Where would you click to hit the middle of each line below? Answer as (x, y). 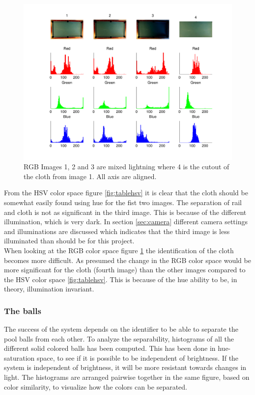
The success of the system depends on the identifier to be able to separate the (121, 329)
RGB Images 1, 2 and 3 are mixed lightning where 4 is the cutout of (127, 167)
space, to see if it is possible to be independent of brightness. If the (138, 357)
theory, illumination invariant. (49, 289)
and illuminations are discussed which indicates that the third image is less (117, 231)
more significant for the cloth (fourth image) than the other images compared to (125, 270)
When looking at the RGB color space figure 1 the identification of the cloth (119, 250)
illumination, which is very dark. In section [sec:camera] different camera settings (126, 222)
